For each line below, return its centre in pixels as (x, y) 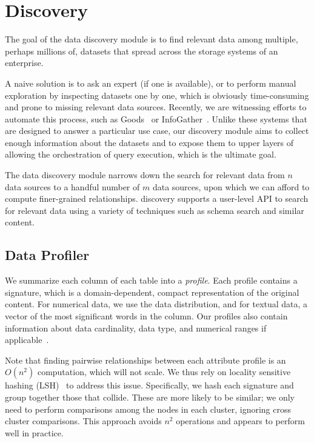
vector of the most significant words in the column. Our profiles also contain (146, 316)
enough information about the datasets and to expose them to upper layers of (149, 142)
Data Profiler (47, 255)
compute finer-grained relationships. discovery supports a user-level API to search (157, 198)
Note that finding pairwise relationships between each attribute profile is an (145, 360)
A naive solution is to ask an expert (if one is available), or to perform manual (151, 83)
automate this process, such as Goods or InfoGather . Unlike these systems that (156, 118)
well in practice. (34, 432)
